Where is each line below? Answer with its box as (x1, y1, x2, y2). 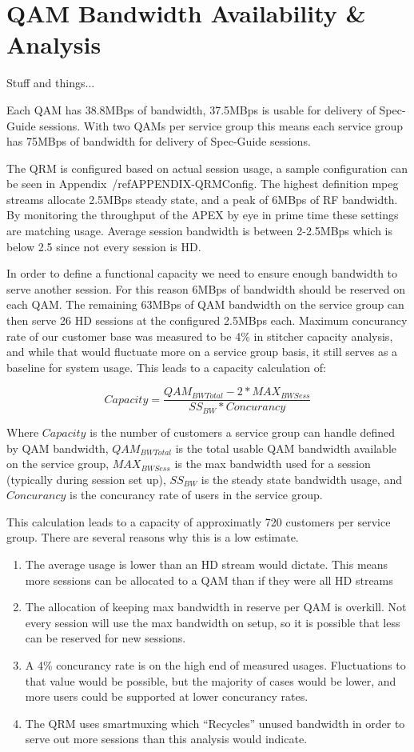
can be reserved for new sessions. (25, 630, 186, 646)
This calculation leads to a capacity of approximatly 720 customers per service (6, 513, 391, 530)
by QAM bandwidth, (6, 439, 109, 456)
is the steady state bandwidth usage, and (201, 470, 402, 487)
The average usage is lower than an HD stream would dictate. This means (25, 556, 388, 573)
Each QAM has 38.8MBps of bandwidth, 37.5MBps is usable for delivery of (6, 101, 376, 118)
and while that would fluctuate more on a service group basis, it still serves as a (6, 343, 398, 360)
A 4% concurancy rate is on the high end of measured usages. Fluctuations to (25, 657, 406, 674)
